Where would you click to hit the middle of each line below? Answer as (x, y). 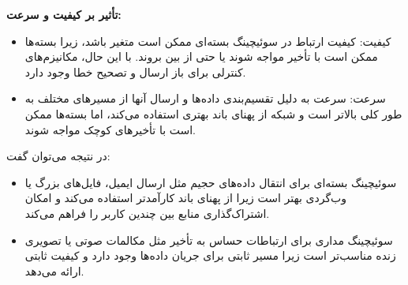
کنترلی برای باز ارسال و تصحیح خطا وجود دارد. (135, 71)
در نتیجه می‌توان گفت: (58, 156)
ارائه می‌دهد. (54, 270)
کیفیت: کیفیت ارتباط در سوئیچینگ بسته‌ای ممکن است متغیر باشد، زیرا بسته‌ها (208, 41)
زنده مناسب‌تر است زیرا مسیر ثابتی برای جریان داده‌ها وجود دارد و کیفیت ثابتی (210, 255)
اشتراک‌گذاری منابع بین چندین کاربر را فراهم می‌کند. (147, 213)
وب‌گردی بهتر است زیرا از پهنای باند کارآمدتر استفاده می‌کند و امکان (186, 198)
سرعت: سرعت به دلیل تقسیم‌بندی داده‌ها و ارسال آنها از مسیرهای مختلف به (205, 98)
